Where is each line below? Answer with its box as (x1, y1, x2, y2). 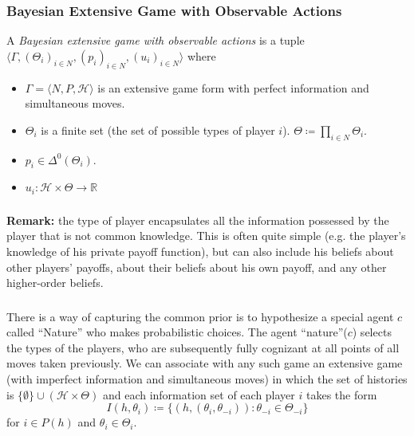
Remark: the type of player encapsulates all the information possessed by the (6, 211, 389, 228)
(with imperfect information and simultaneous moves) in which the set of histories (6, 371, 408, 387)
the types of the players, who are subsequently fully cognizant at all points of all (6, 339, 400, 355)
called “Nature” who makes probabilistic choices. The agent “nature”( (6, 324, 348, 340)
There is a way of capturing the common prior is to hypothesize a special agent (6, 308, 394, 324)
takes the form (306, 386, 377, 403)
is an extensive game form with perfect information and (97, 79, 369, 96)
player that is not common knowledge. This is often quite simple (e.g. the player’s (6, 227, 406, 244)
